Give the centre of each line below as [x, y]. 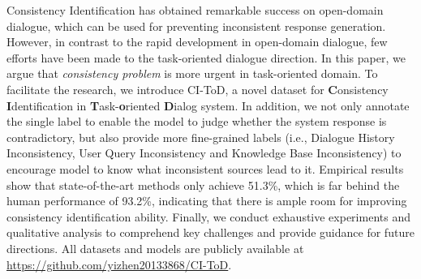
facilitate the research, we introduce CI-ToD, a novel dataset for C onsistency [198, 89]
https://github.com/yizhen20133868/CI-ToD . [119, 264]
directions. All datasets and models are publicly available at [155, 248]
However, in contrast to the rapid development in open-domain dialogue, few [197, 42]
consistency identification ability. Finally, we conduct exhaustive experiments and [208, 216]
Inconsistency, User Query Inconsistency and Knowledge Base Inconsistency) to [204, 153]
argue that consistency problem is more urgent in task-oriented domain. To [192, 73]
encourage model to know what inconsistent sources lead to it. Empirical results [205, 168]
